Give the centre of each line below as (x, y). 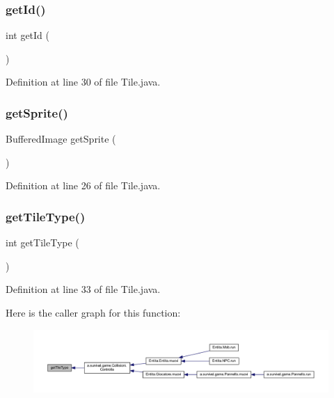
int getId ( (27, 35)
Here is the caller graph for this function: (93, 312)
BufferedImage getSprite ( (61, 139)
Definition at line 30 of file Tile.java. (83, 82)
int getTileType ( (42, 242)
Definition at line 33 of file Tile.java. (83, 289)
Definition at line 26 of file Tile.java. (83, 185)
